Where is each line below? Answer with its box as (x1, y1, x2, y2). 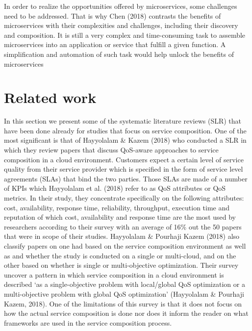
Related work (4, 87, 97, 107)
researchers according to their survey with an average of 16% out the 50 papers (4, 221, 242, 231)
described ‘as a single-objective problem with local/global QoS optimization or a (4, 279, 245, 289)
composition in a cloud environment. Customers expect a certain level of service (4, 154, 244, 164)
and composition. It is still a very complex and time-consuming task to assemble (4, 29, 246, 40)
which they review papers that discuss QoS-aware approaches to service (4, 145, 219, 155)
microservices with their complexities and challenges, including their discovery (4, 20, 238, 30)
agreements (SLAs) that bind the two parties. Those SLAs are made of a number (4, 173, 248, 183)
